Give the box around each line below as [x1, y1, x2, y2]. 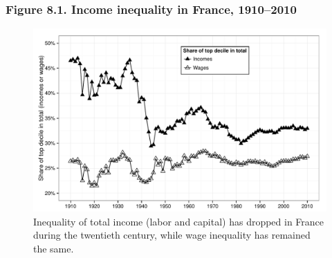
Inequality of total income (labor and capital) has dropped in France [33, 214, 324, 228]
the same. [33, 241, 74, 255]
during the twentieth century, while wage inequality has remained [33, 228, 311, 242]
